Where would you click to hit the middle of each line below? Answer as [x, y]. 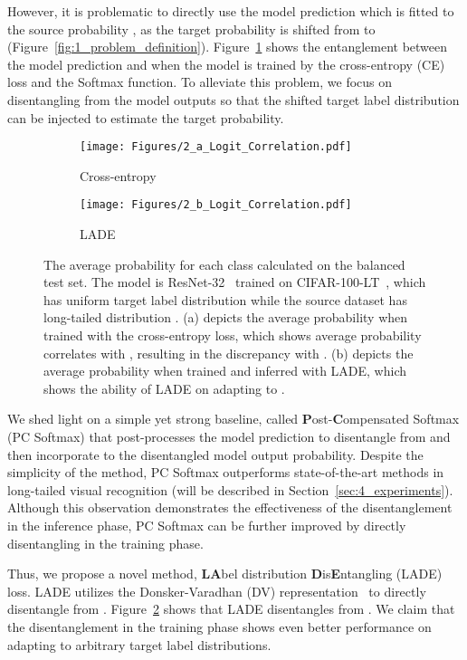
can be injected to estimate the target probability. [146, 117]
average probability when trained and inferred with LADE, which [225, 371]
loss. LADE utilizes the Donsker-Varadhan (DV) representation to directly [217, 591]
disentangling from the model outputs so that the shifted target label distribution [233, 99]
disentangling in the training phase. [105, 543]
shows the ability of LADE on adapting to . [164, 388]
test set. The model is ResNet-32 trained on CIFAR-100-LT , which [235, 282]
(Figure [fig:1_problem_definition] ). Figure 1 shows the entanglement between [228, 47]
